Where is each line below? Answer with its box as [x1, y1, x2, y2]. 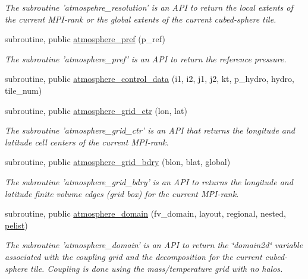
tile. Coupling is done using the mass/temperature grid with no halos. [30, 262, 283, 274]
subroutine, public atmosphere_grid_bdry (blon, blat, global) [5, 156, 231, 168]
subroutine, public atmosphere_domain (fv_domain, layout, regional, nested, [5, 207, 286, 220]
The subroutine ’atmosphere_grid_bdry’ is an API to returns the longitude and [5, 175, 293, 188]
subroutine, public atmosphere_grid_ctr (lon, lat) [5, 104, 187, 116]
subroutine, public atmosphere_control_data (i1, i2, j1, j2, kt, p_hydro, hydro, [5, 72, 294, 85]
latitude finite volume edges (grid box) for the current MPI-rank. [5, 187, 239, 199]
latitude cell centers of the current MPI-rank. [5, 135, 169, 148]
